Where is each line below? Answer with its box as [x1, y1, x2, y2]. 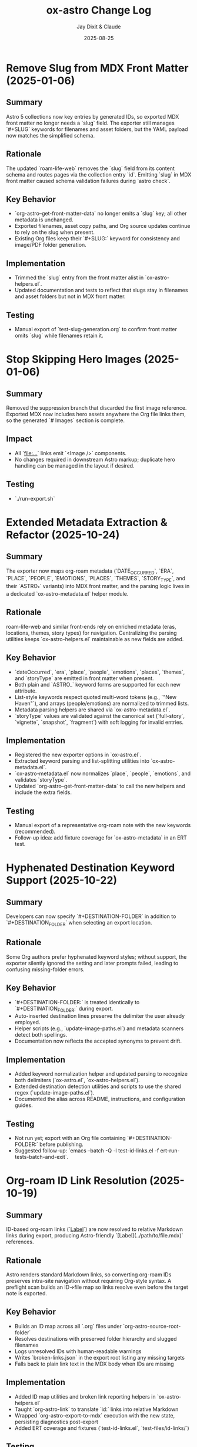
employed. [14, 1019, 41, 1026]
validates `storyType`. [14, 776, 68, 783]
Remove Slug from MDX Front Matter [6, 61, 189, 74]
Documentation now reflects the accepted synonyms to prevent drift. [14, 1037, 182, 1045]
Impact [6, 434, 32, 444]
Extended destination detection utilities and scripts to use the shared [14, 1083, 181, 1090]
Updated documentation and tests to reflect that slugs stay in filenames [14, 287, 188, 294]
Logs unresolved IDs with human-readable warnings [14, 1347, 142, 1355]
